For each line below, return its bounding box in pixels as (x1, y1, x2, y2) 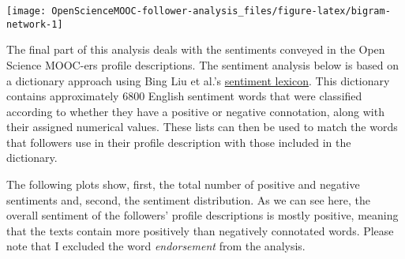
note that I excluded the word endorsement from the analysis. (6, 238, 306, 254)
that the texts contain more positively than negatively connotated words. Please (6, 222, 394, 238)
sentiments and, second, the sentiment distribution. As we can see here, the (6, 191, 371, 208)
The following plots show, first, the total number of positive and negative (6, 176, 360, 193)
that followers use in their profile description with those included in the (6, 133, 351, 150)
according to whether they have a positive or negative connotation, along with (6, 103, 384, 119)
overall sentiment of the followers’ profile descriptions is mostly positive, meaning (6, 207, 399, 223)
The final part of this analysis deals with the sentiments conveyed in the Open (6, 41, 385, 58)
